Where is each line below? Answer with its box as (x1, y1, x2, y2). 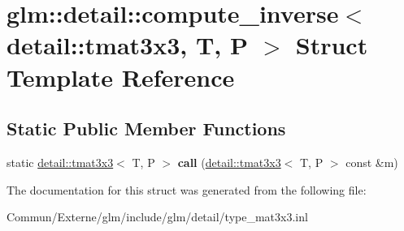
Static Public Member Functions (7, 116, 286, 141)
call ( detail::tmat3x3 (177, 153, 281, 170)
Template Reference (7, 60, 235, 93)
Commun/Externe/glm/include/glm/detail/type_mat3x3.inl (7, 208, 308, 225)
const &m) (345, 153, 398, 170)
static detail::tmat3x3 (7, 153, 114, 170)
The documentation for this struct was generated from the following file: (7, 181, 367, 198)
